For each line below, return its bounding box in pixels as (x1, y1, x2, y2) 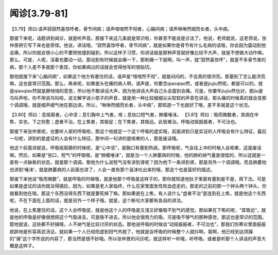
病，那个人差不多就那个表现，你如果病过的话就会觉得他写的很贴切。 (9, 64, 154, 70)
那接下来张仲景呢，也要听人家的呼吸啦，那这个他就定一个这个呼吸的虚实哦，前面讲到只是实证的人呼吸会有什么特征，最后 (9, 128, 267, 134)
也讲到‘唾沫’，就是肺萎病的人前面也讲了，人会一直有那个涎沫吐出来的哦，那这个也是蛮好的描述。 (9, 166, 215, 172)
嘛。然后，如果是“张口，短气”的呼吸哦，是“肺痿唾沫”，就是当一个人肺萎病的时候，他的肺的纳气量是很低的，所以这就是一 (9, 152, 266, 158)
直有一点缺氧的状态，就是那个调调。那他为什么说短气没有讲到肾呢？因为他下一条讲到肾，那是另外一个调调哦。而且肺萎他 (9, 159, 267, 166)
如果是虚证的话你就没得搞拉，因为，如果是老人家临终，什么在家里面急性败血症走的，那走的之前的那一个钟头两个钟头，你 (9, 183, 267, 189)
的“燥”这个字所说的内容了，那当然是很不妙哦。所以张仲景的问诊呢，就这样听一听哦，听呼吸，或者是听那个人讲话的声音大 (9, 235, 266, 242)
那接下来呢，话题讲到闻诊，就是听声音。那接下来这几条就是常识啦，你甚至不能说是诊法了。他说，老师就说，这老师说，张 (9, 35, 267, 41)
